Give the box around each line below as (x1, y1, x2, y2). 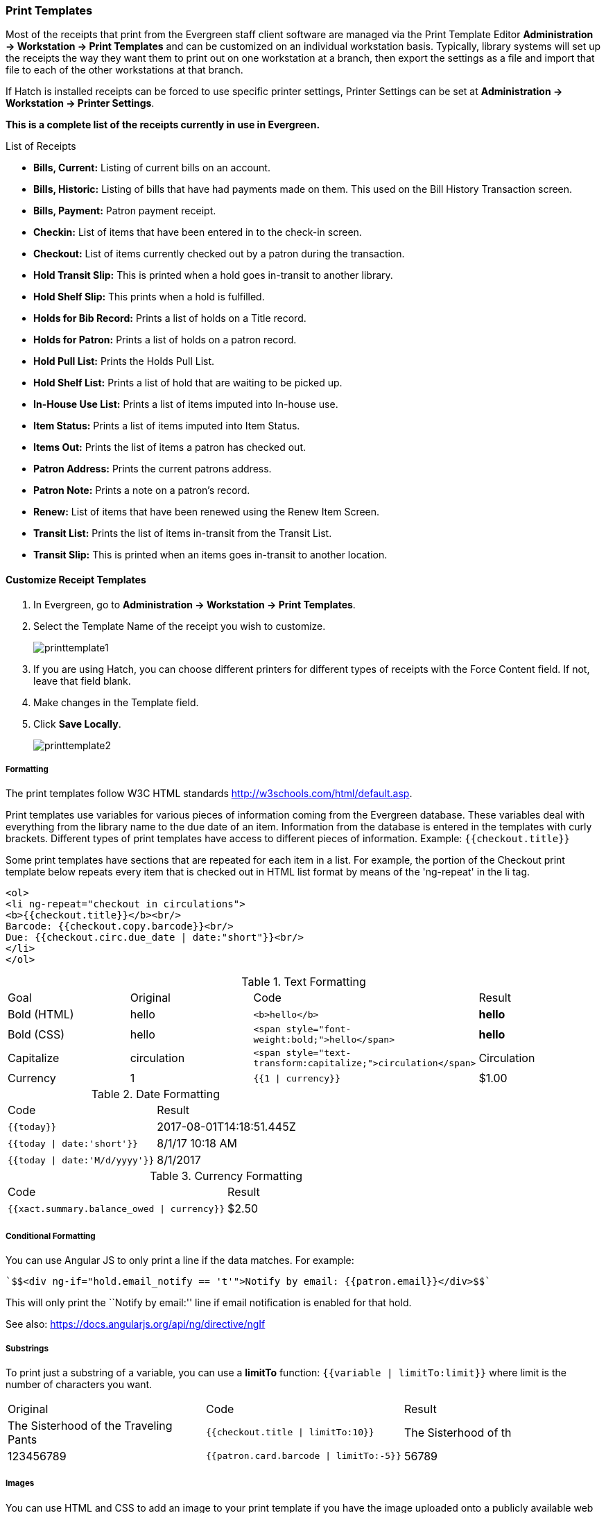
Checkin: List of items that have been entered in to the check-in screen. (33, 226, 362, 239)
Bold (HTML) (8, 1007, 74, 1022)
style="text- (286, 1048, 352, 1059)
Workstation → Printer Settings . (6, 97, 155, 110)
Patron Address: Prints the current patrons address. (33, 463, 272, 475)
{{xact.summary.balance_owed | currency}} (8, 1203, 225, 1214)
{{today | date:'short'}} (8, 1138, 138, 1149)
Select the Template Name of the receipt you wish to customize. (33, 619, 326, 632)
